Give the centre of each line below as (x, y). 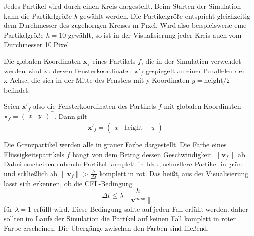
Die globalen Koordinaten (42, 60)
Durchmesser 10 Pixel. (38, 44)
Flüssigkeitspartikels (34, 154)
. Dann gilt (71, 116)
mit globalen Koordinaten (203, 106)
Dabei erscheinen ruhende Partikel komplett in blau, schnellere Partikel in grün (123, 164)
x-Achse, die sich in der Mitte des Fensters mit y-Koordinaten (97, 80)
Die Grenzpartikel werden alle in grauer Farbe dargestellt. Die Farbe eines (115, 144)
